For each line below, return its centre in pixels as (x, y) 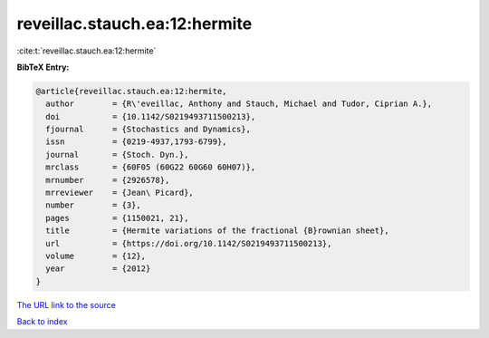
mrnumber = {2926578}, (108, 180)
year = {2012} (98, 269)
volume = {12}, (96, 256)
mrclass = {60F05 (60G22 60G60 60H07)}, (151, 167)
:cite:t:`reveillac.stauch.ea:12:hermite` (86, 51)
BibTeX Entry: (43, 67)
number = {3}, (94, 205)
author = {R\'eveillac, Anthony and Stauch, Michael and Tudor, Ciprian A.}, (239, 104)
